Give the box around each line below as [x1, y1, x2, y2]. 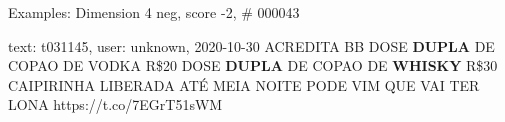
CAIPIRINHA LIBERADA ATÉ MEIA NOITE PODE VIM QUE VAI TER [8, 74, 480, 95]
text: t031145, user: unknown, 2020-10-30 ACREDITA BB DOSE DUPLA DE [8, 35, 495, 56]
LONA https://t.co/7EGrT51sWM [8, 94, 223, 115]
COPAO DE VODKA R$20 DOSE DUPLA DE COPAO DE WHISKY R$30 [8, 55, 498, 76]
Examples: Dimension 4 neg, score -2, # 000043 [8, 2, 300, 22]
